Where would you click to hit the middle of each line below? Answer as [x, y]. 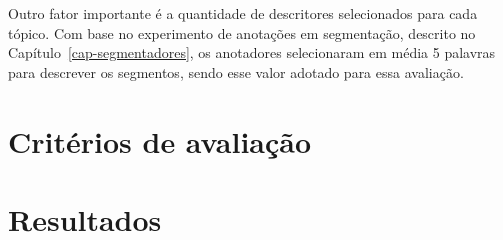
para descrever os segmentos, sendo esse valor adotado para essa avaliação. [236, 71]
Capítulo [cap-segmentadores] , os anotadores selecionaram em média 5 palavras [252, 52]
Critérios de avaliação [160, 140]
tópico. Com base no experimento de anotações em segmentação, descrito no [242, 32]
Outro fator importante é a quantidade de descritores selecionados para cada [243, 13]
